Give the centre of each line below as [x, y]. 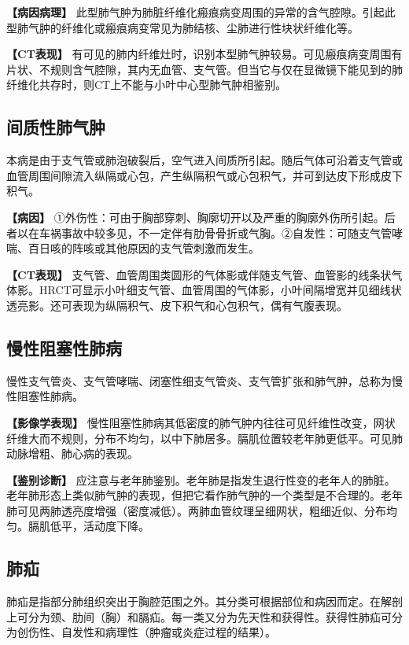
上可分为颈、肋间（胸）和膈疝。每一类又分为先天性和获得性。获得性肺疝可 [199, 616]
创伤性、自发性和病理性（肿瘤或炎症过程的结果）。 [146, 632]
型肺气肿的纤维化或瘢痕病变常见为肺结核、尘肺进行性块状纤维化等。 [182, 27]
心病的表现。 [105, 453]
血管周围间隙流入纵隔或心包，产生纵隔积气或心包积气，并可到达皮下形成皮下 [204, 175]
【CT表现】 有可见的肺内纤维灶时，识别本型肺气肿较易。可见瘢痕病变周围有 [204, 54]
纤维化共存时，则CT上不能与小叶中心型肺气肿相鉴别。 [147, 85]
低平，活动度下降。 [99, 526]
